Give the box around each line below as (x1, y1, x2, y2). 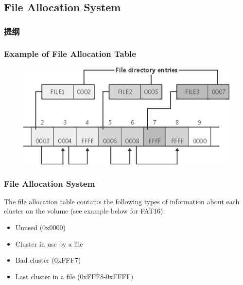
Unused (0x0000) (15, 222, 66, 232)
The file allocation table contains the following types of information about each (4, 196, 240, 206)
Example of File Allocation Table (4, 47, 136, 59)
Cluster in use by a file (15, 238, 83, 249)
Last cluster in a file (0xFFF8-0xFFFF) (15, 271, 134, 281)
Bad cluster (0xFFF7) (15, 255, 81, 265)
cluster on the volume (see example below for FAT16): (4, 206, 165, 216)
